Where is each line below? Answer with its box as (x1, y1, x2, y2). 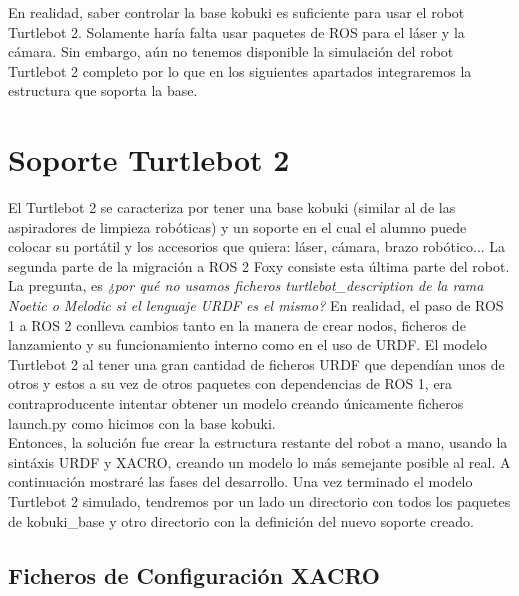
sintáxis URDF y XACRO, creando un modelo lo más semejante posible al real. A (8, 451, 511, 472)
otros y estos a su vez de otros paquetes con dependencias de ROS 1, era (8, 373, 453, 394)
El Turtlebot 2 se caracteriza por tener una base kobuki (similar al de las (8, 197, 456, 218)
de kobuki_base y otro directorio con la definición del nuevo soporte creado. (8, 510, 474, 531)
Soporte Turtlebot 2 (8, 139, 290, 180)
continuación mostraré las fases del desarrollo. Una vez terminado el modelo (8, 471, 473, 492)
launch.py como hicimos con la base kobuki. (8, 412, 276, 433)
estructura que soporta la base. (8, 80, 198, 101)
